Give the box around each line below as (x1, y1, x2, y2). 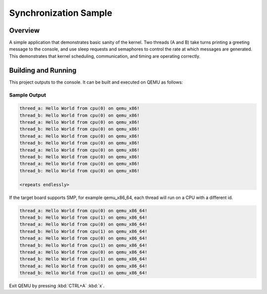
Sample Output (9, 92, 46, 98)
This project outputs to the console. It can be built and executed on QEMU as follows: (9, 79, 183, 85)
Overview (9, 26, 40, 35)
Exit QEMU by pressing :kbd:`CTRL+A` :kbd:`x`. (9, 283, 105, 289)
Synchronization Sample (9, 7, 112, 18)
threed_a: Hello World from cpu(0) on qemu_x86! (19, 105, 140, 111)
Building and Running (9, 66, 77, 74)
